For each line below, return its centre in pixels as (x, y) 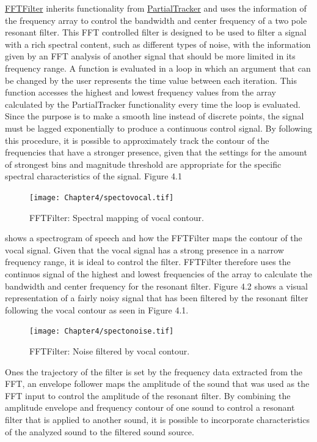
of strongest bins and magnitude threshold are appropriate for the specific (143, 164)
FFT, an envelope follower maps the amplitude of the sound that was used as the (157, 384)
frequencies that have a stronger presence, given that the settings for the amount (156, 152)
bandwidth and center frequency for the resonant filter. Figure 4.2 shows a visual (156, 286)
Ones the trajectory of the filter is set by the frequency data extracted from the (154, 371)
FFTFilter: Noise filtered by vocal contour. (110, 350)
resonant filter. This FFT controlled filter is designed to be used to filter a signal (156, 32)
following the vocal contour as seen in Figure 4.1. (97, 309)
